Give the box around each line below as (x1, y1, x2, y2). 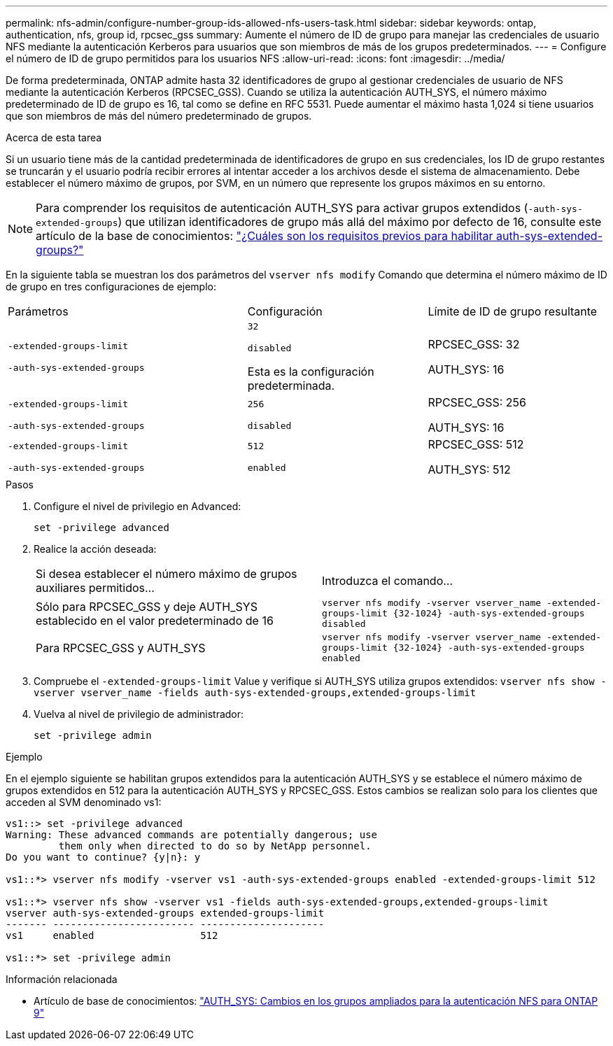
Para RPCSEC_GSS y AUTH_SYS (36, 640, 206, 655)
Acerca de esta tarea (6, 132, 102, 143)
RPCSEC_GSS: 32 (428, 337, 520, 351)
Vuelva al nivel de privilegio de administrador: (34, 708, 244, 720)
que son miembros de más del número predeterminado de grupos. (6, 110, 312, 122)
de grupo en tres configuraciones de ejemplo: (6, 281, 217, 292)
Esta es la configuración (247, 365, 374, 379)
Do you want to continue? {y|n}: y (6, 851, 201, 863)
